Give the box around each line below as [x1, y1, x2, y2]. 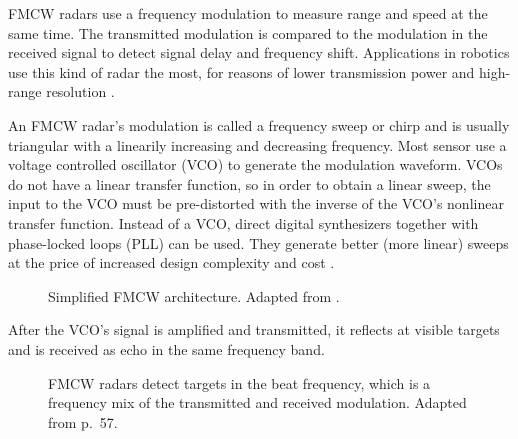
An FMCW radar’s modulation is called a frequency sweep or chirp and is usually [8, 114, 510, 135]
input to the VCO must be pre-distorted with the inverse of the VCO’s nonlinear [8, 193, 504, 214]
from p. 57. [48, 411, 118, 432]
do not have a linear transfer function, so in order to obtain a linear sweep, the [8, 173, 491, 194]
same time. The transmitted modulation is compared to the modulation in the [8, 22, 488, 43]
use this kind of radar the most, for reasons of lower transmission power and [8, 61, 475, 82]
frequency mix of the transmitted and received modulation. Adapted [48, 392, 467, 413]
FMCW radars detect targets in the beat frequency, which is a [48, 372, 431, 393]
